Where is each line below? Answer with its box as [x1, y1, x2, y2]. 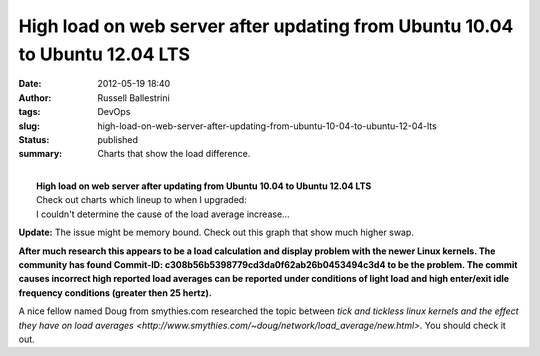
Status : [18, 133, 50, 145]
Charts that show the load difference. [97, 148, 251, 160]
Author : [18, 91, 52, 104]
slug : [18, 120, 40, 132]
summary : [18, 148, 63, 160]
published [97, 133, 139, 145]
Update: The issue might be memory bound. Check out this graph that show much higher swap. [18, 226, 415, 239]
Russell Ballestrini [97, 91, 170, 104]
